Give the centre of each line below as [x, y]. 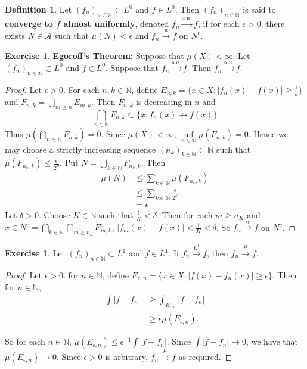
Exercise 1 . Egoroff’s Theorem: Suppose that [94, 55]
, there [273, 23]
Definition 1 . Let [38, 9]
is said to [259, 9]
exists [15, 35]
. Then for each [185, 214]
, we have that [272, 341]
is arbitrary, [126, 356]
